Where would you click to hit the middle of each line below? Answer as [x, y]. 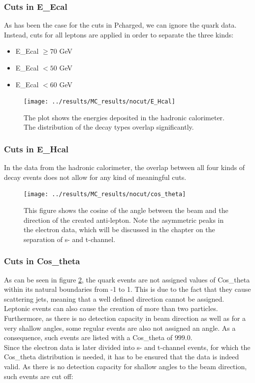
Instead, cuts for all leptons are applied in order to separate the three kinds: [119, 34]
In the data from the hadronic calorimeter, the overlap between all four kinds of [125, 167]
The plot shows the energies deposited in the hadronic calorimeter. [124, 117]
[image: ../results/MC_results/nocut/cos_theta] [105, 194]
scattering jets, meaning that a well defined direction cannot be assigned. [114, 298]
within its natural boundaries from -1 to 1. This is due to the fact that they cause [127, 289]
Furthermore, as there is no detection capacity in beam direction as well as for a [125, 318]
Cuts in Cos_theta [42, 261]
